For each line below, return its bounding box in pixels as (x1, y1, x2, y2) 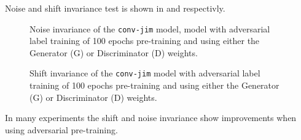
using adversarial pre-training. (5, 123, 118, 136)
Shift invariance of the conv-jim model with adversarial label (29, 67, 260, 79)
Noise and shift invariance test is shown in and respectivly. (5, 2, 225, 14)
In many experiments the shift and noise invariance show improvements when (5, 111, 297, 124)
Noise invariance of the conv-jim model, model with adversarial (29, 22, 270, 35)
